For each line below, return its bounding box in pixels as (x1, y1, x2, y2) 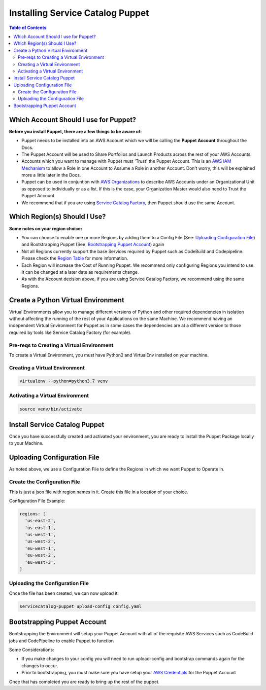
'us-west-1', (25, 532, 56, 538)
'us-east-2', (25, 518, 56, 524)
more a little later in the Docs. (21, 172, 81, 178)
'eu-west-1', (25, 545, 56, 551)
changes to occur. (21, 662, 59, 668)
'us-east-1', (25, 525, 56, 530)
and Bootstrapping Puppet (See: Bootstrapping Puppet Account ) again (21, 242, 165, 248)
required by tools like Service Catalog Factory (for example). (9, 329, 132, 335)
